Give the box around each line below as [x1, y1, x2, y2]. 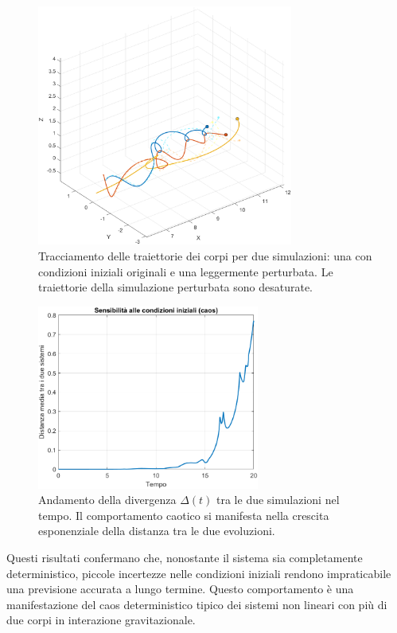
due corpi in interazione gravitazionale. [6, 612, 196, 628]
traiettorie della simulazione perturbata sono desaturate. [38, 279, 313, 295]
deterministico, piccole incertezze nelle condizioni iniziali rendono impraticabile [6, 565, 391, 581]
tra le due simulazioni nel [216, 491, 340, 508]
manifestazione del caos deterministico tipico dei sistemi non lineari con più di [6, 596, 387, 612]
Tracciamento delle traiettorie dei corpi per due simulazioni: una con [38, 247, 372, 264]
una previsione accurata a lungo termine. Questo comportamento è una [6, 580, 354, 597]
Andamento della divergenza [38, 491, 177, 508]
